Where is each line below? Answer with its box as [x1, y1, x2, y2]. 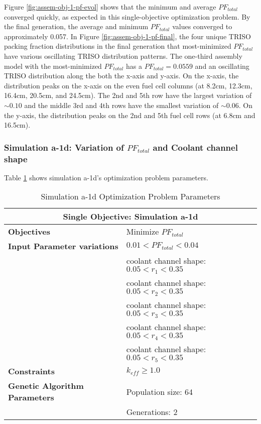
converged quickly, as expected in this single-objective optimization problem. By [4, 11, 250, 22]
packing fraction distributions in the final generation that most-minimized [4, 41, 231, 51]
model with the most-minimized [4, 60, 102, 71]
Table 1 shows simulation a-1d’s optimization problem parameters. [4, 172, 208, 182]
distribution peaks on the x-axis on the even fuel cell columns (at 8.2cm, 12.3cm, [4, 80, 252, 90]
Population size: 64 [126, 385, 193, 397]
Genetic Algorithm [8, 380, 84, 392]
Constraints [8, 365, 55, 377]
